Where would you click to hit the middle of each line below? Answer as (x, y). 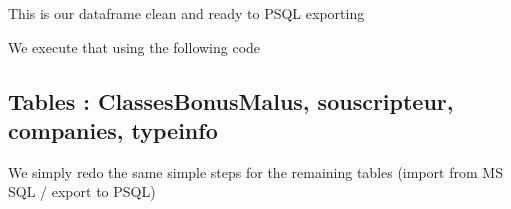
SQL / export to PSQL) (82, 191)
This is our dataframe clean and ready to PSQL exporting (186, 13)
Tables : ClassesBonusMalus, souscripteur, (231, 100)
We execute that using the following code (134, 46)
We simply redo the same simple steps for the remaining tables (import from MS (255, 171)
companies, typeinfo (113, 129)
